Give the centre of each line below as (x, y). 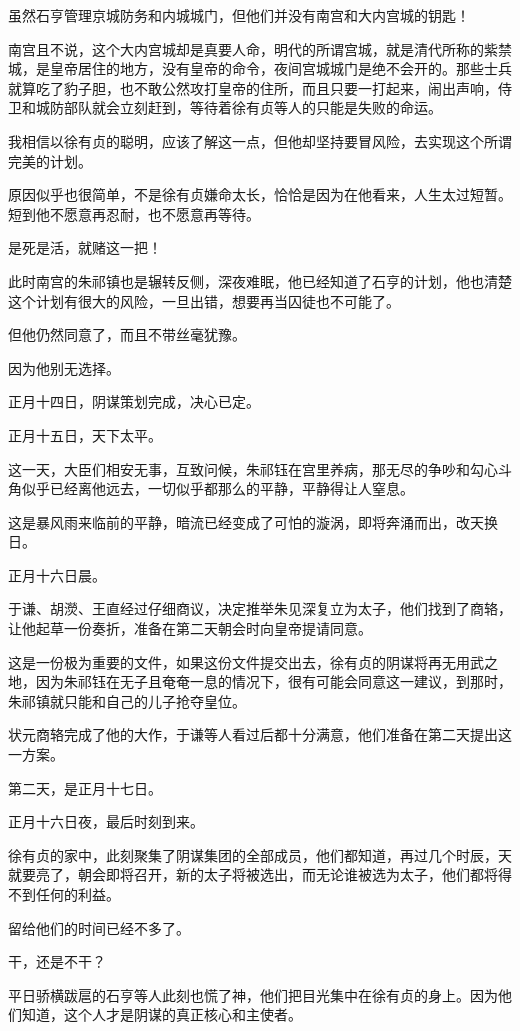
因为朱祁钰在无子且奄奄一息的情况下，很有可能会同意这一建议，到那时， (273, 681)
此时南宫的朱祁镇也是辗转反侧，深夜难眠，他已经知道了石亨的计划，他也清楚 (260, 280)
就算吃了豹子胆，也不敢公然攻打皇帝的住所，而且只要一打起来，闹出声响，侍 (260, 87)
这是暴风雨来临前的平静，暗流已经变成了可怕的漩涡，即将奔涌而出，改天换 (253, 521)
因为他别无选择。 (64, 367)
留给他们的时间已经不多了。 (99, 927)
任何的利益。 (77, 894)
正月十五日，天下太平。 (85, 434)
